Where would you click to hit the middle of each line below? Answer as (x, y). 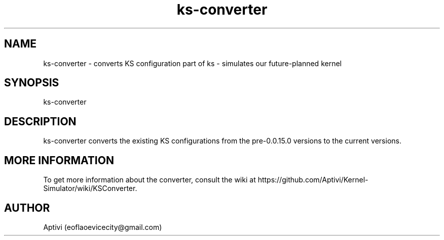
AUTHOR (27, 208)
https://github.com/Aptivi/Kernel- (313, 180)
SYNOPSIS (32, 83)
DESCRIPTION (40, 121)
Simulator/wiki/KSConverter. (90, 188)
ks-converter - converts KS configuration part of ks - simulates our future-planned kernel (192, 63)
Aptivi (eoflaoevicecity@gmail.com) (103, 227)
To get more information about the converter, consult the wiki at (150, 180)
